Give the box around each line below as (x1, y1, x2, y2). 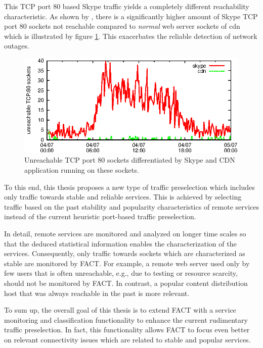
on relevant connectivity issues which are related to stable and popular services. (4, 334, 251, 344)
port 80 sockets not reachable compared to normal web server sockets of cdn (4, 21, 240, 31)
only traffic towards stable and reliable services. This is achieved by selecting (4, 191, 242, 202)
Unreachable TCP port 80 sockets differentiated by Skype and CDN (24, 155, 235, 165)
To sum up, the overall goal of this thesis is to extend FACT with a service (4, 305, 236, 315)
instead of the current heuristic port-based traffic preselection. (4, 211, 196, 222)
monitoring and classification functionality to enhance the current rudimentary (4, 314, 248, 325)
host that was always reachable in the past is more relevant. (4, 287, 190, 298)
